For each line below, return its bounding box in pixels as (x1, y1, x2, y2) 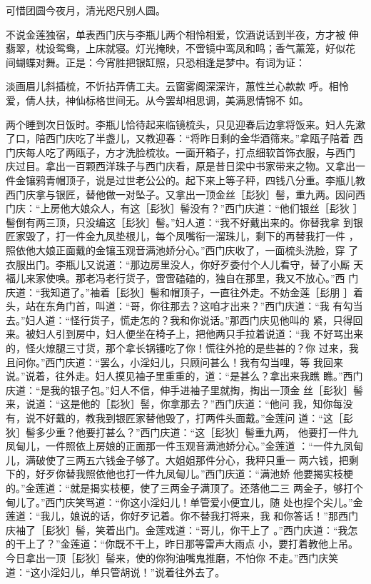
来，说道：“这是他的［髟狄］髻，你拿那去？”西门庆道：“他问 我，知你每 (6, 396, 343, 411)
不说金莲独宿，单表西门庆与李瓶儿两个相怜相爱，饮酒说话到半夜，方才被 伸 (6, 26, 359, 41)
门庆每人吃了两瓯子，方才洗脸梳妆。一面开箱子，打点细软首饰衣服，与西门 (6, 144, 355, 159)
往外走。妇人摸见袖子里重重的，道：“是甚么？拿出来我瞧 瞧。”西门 (55, 368, 363, 383)
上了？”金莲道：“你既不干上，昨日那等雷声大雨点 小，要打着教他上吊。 (25, 536, 358, 551)
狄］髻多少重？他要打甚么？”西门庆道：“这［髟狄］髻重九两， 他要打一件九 (6, 424, 358, 439)
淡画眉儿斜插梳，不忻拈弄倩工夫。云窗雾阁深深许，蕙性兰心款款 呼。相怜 (6, 79, 349, 94)
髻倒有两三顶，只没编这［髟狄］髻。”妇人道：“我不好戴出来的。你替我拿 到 (6, 214, 353, 229)
